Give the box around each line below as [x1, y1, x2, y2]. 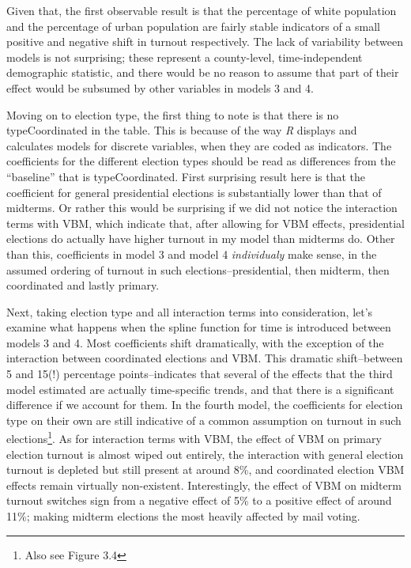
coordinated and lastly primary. [6, 277, 160, 293]
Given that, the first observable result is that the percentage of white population [6, 2, 397, 18]
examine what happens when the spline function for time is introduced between [6, 319, 391, 335]
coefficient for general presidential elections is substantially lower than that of [6, 184, 382, 200]
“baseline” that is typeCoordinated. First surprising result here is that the [6, 168, 366, 184]
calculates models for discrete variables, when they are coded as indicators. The [6, 137, 392, 153]
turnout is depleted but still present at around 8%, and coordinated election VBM [6, 461, 405, 478]
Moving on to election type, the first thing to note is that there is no [6, 106, 339, 123]
